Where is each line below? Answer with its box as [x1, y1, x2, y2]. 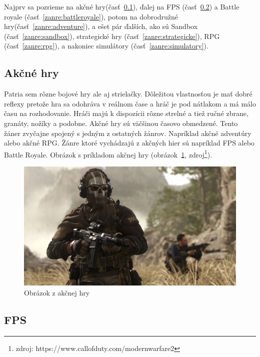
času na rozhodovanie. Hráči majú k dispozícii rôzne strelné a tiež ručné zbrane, [4, 108, 248, 118]
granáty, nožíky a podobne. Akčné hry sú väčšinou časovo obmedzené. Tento [4, 117, 238, 128]
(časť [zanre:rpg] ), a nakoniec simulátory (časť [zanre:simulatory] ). [4, 40, 208, 51]
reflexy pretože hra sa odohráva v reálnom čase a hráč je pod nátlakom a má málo [4, 98, 256, 108]
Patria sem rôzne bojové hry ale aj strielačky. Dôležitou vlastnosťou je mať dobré [4, 88, 252, 99]
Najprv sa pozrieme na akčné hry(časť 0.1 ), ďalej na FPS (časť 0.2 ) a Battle [4, 1, 239, 11]
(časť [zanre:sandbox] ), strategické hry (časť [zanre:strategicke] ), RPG [4, 30, 220, 41]
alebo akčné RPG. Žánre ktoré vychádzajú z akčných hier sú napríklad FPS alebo [4, 137, 254, 148]
